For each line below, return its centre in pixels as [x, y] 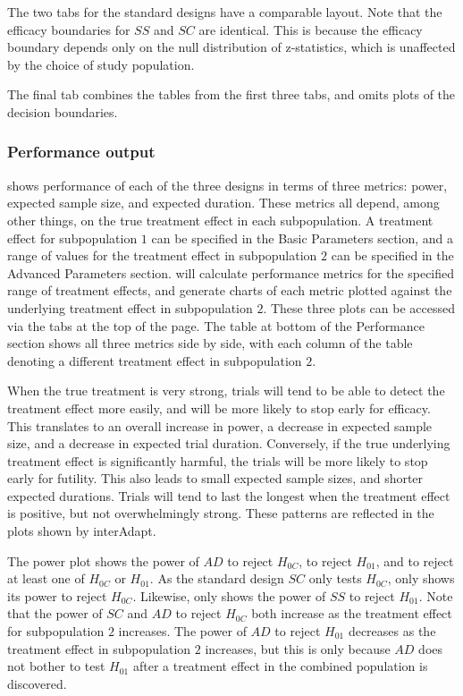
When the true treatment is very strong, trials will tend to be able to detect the [226, 390]
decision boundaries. [63, 111]
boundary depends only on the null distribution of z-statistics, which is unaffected [231, 47]
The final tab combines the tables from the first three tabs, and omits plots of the [231, 94]
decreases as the [392, 631]
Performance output [81, 152]
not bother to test [56, 666]
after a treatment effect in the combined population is [280, 666]
